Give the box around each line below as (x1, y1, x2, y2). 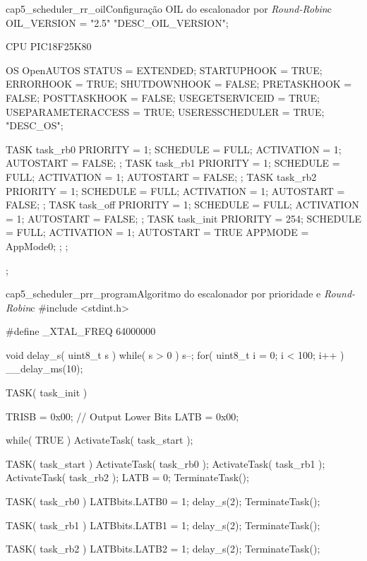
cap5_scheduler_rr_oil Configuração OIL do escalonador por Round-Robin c (6, 1, 332, 16)
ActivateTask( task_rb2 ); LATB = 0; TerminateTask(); (6, 470, 249, 485)
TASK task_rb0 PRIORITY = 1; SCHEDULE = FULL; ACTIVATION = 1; (6, 141, 342, 156)
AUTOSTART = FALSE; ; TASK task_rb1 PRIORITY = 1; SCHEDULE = (6, 155, 340, 170)
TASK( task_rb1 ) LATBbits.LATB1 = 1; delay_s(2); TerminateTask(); (6, 517, 320, 532)
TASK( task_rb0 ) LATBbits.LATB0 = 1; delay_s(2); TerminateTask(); (6, 494, 320, 509)
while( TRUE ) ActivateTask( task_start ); (6, 432, 193, 447)
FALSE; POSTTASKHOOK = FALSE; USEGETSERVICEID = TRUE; (6, 90, 320, 105)
